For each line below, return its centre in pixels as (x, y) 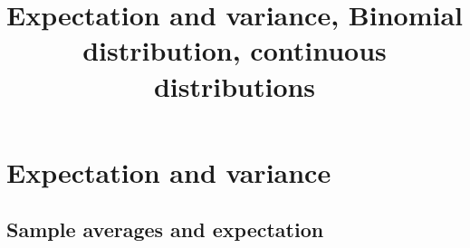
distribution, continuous (235, 50)
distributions (235, 86)
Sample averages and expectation (165, 229)
